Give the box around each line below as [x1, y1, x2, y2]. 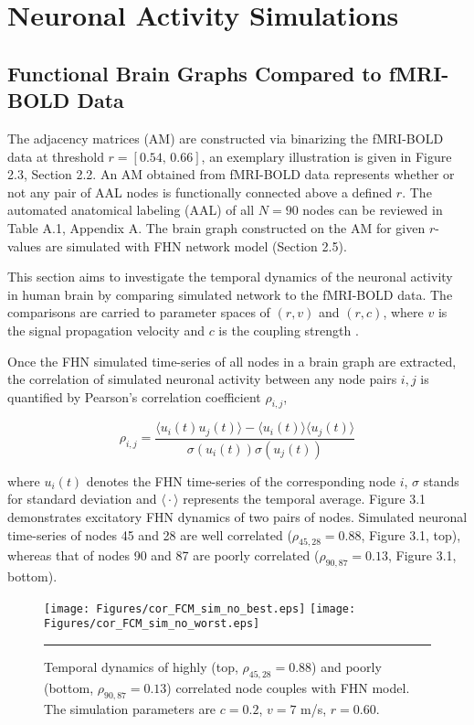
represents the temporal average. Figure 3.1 [183, 489, 427, 508]
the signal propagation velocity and [7, 320, 205, 339]
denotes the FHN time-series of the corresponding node [86, 471, 396, 490]
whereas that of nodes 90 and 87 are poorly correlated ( [7, 546, 320, 565]
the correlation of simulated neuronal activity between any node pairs [7, 369, 397, 389]
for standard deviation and [7, 489, 157, 508]
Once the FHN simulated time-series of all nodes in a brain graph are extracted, [7, 351, 457, 370]
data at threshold [7, 146, 104, 165]
